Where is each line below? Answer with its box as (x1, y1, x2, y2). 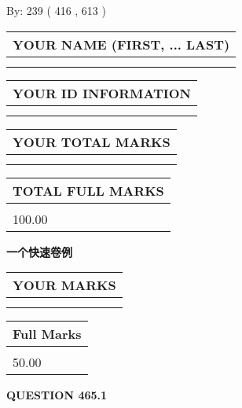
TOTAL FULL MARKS (13, 181, 164, 200)
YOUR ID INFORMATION (13, 83, 191, 102)
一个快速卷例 (6, 243, 72, 259)
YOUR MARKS (13, 276, 116, 295)
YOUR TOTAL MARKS (13, 132, 170, 151)
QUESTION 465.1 (6, 387, 108, 403)
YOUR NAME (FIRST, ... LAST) (13, 35, 230, 53)
